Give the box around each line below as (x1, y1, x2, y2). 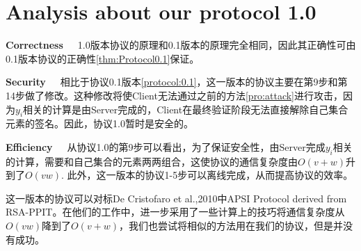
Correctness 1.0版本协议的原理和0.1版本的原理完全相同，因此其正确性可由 (6, 38, 356, 52)
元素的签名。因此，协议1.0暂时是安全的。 (6, 116, 193, 131)
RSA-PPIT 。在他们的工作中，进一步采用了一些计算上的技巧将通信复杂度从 (6, 204, 345, 219)
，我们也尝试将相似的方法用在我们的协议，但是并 (119, 218, 344, 233)
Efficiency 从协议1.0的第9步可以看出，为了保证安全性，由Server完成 (6, 139, 326, 154)
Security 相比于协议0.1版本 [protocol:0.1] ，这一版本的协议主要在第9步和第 (6, 74, 348, 89)
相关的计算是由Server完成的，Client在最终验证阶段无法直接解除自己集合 (23, 102, 348, 116)
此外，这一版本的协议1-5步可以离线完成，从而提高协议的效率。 (67, 168, 353, 182)
